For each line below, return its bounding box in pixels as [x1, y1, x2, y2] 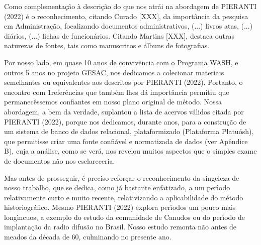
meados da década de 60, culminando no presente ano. [4, 231, 171, 242]
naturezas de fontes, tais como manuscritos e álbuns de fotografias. [4, 40, 210, 51]
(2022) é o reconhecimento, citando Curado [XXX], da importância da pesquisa [4, 11, 248, 21]
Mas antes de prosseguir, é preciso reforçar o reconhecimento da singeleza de [4, 172, 239, 183]
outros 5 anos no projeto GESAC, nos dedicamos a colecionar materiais [4, 67, 224, 77]
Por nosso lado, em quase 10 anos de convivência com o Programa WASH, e [4, 57, 238, 67]
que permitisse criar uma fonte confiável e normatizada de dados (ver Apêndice [4, 136, 248, 146]
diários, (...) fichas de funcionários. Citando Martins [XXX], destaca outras [4, 30, 234, 41]
